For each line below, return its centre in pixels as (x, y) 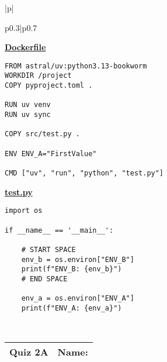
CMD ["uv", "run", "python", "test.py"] (84, 173)
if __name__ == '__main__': (59, 230)
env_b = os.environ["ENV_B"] (78, 259)
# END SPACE (44, 279)
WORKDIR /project (38, 76)
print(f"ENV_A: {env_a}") (72, 308)
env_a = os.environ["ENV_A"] (78, 299)
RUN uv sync (28, 115)
